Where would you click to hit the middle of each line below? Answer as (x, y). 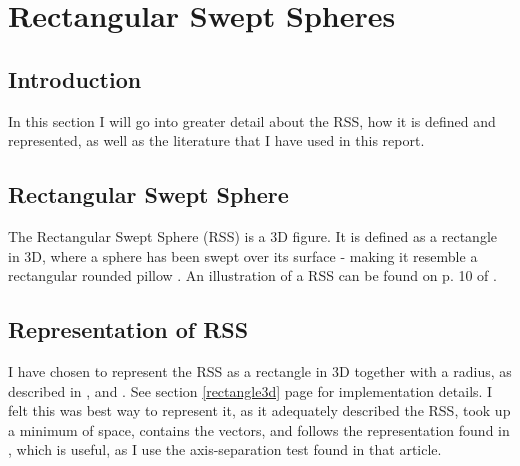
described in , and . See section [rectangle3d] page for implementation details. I (250, 390)
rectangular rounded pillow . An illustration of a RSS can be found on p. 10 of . (252, 275)
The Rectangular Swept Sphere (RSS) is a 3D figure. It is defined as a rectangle (253, 235)
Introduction (75, 78)
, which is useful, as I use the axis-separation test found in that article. (225, 449)
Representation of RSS (128, 329)
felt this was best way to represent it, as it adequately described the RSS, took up (259, 410)
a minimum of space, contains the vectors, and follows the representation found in (259, 429)
